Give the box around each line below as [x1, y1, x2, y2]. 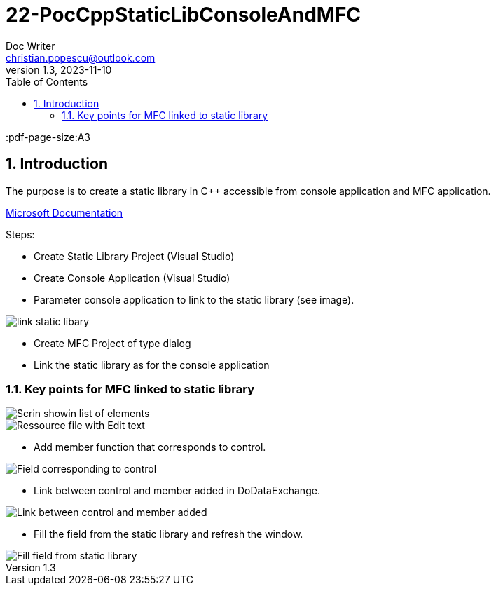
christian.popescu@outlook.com [6, 51, 156, 64]
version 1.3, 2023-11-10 [6, 63, 112, 76]
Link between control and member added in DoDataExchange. [34, 484, 320, 497]
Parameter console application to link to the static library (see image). [34, 293, 354, 306]
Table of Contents [6, 75, 88, 88]
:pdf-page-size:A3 [6, 130, 90, 143]
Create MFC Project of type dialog [34, 337, 191, 349]
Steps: [6, 228, 35, 240]
